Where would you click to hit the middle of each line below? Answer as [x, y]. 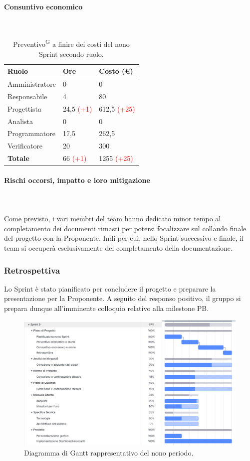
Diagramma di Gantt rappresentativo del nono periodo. [109, 452]
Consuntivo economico [43, 6]
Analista [20, 121]
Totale [18, 158]
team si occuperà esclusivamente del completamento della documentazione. [118, 248]
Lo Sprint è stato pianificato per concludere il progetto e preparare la [110, 288]
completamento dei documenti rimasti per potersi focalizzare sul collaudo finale [125, 228]
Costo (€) [116, 71]
